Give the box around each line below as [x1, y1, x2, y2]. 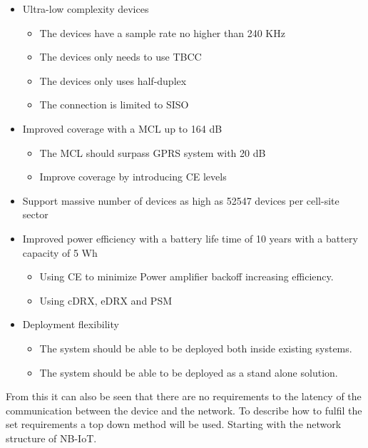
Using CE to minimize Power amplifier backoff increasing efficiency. [39, 269, 334, 284]
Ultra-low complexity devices [22, 1, 149, 16]
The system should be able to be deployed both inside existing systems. [39, 340, 352, 355]
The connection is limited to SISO [39, 97, 189, 112]
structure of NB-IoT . [6, 430, 97, 445]
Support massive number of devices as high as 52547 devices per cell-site [22, 193, 339, 208]
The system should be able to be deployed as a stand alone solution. [39, 365, 338, 380]
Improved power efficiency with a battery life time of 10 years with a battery [22, 230, 358, 245]
